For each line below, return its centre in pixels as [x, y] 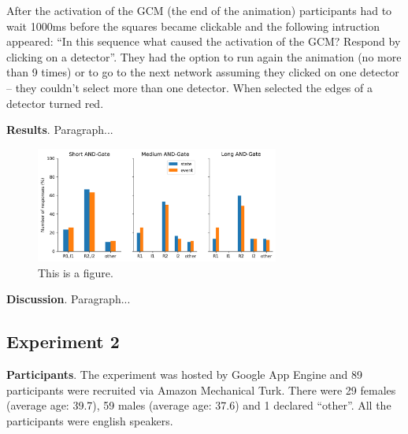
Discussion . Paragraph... [69, 299]
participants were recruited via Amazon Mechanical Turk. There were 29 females [201, 389]
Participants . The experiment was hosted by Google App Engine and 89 [185, 374]
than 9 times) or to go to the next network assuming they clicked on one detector [203, 72]
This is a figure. [76, 272]
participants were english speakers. [90, 420]
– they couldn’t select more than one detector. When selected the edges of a [189, 87]
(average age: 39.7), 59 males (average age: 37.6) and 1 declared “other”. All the [199, 405]
